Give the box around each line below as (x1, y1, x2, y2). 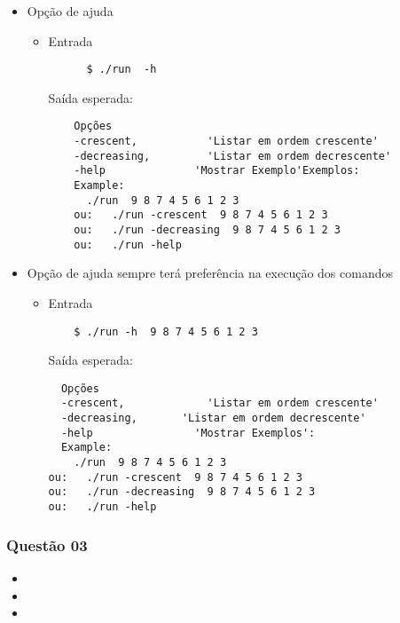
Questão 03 (6, 533, 88, 556)
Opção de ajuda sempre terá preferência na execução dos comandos (27, 264, 393, 282)
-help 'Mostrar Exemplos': (60, 426, 316, 439)
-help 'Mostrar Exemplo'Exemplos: (74, 164, 360, 177)
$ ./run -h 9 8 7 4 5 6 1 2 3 (74, 325, 258, 338)
